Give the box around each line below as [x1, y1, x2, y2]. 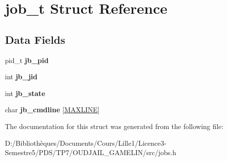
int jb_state [5, 88, 45, 98]
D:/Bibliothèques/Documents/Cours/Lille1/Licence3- [5, 137, 167, 148]
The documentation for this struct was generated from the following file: [5, 121, 224, 131]
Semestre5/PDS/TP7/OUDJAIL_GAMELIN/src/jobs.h [5, 147, 176, 158]
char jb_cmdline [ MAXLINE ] [5, 104, 100, 115]
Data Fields [5, 32, 66, 47]
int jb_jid [5, 71, 38, 82]
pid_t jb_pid [5, 55, 49, 65]
